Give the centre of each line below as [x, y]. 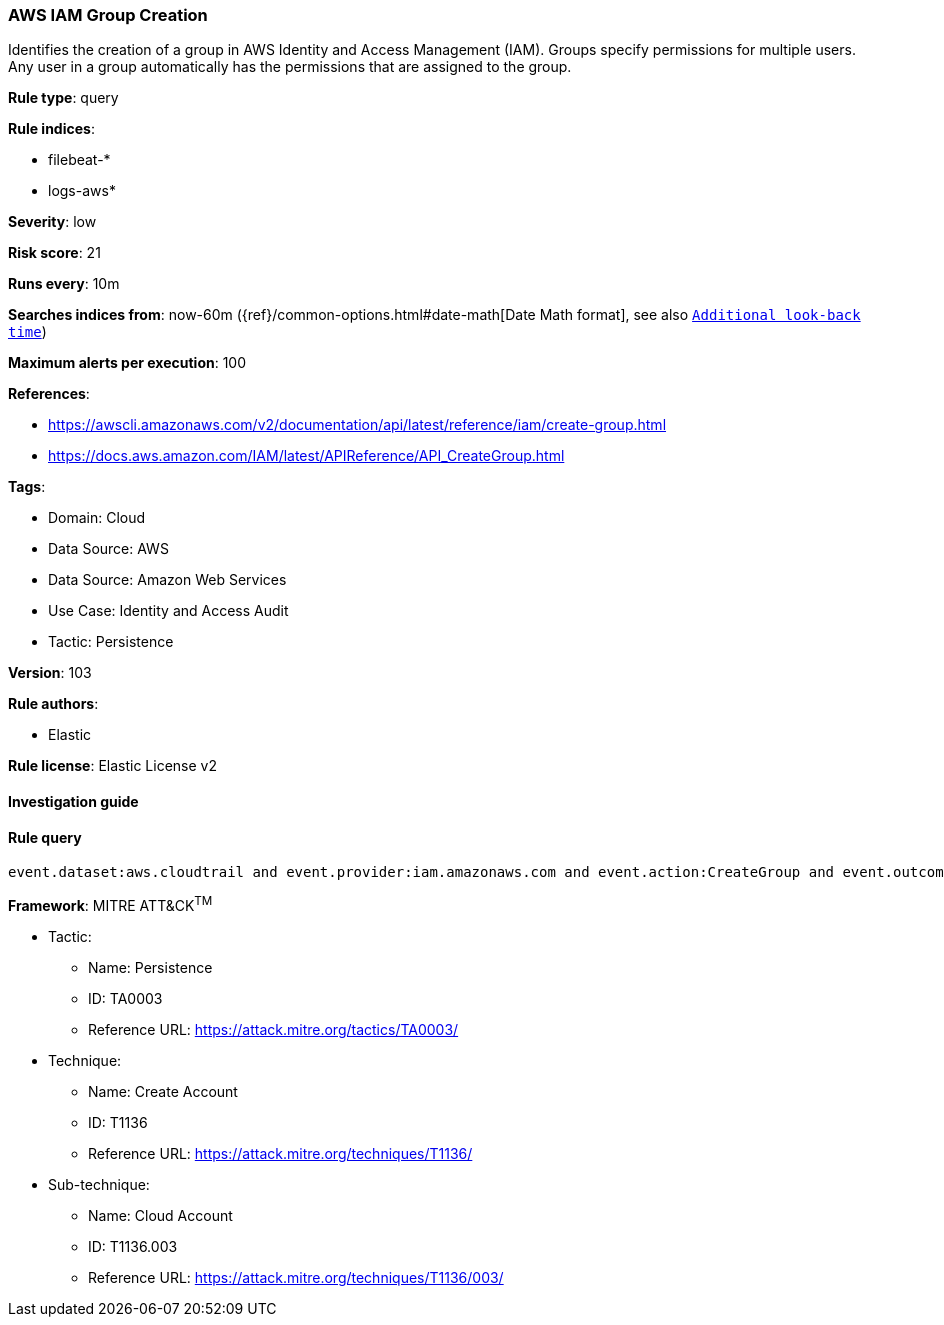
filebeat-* [79, 160]
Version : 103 [50, 673]
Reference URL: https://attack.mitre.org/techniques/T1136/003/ [296, 1277]
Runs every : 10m [64, 284]
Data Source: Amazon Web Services [167, 580]
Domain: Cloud [97, 518]
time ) [27, 332]
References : [49, 394]
